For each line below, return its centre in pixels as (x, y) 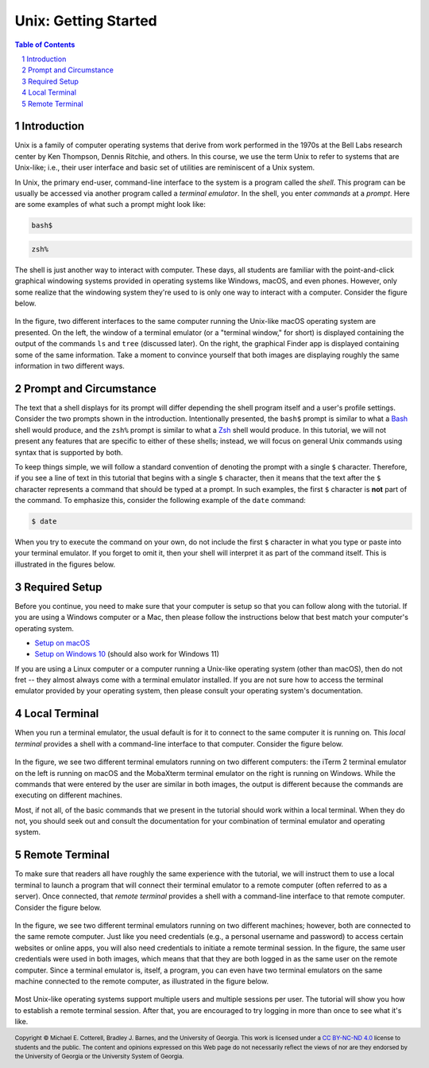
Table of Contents (45, 45)
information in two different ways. (70, 366)
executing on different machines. (69, 795)
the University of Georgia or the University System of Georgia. (99, 1057)
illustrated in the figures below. (65, 564)
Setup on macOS (62, 643)
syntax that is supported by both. (69, 452)
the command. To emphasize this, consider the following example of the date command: (160, 501)
